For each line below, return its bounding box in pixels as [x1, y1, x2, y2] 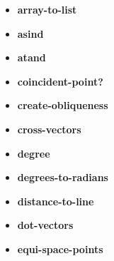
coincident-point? [17, 73, 103, 88]
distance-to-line [17, 193, 94, 208]
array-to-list [17, 2, 77, 16]
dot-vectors [17, 217, 74, 232]
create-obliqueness [17, 98, 108, 113]
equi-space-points [17, 241, 103, 256]
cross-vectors [17, 121, 81, 136]
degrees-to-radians [17, 170, 108, 185]
